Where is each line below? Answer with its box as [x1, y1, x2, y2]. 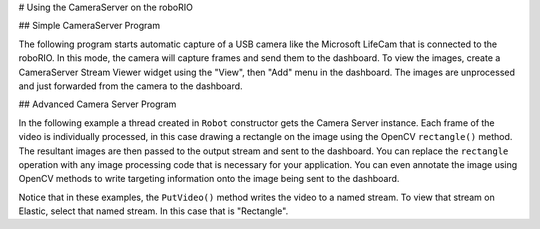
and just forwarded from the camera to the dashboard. [18, 80, 244, 92]
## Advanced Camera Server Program [18, 98, 177, 110]
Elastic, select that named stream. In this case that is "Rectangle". [18, 205, 289, 217]
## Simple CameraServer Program [18, 20, 160, 32]
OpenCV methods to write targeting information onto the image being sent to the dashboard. [18, 173, 400, 185]
